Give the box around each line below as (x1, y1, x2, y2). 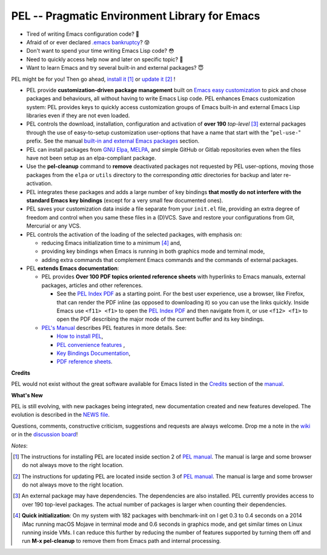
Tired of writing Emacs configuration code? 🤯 (26, 30, 139, 38)
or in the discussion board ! (11, 431, 78, 438)
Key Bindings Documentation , (56, 349, 131, 357)
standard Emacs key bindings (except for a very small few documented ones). (26, 197, 223, 204)
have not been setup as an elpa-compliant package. (26, 155, 157, 162)
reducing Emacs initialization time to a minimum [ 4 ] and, (41, 239, 182, 246)
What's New (11, 391, 44, 399)
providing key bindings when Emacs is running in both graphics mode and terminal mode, (41, 247, 265, 255)
